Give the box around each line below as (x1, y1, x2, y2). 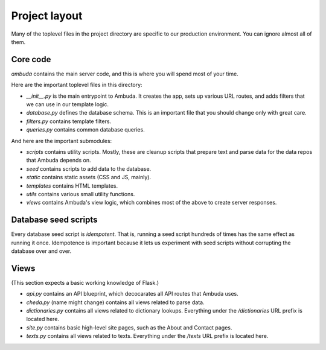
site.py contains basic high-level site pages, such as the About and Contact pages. (26, 323, 232, 331)
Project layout (11, 9, 83, 22)
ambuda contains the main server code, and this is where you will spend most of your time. (11, 70, 238, 77)
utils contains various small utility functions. (26, 190, 135, 197)
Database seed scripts (11, 215, 98, 225)
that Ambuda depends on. (26, 157, 91, 164)
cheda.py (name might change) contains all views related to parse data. (26, 299, 205, 306)
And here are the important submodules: (11, 137, 112, 144)
